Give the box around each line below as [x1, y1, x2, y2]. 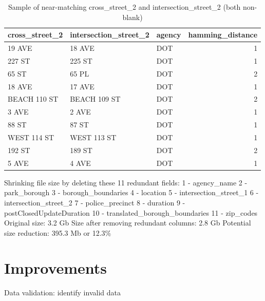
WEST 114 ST [8, 131, 54, 142]
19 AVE [8, 43, 32, 53]
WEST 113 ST [70, 131, 117, 142]
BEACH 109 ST [70, 93, 121, 104]
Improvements [4, 257, 107, 278]
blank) [122, 11, 143, 22]
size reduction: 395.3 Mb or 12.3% [4, 227, 111, 238]
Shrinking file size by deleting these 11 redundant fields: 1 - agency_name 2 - [4, 177, 248, 187]
